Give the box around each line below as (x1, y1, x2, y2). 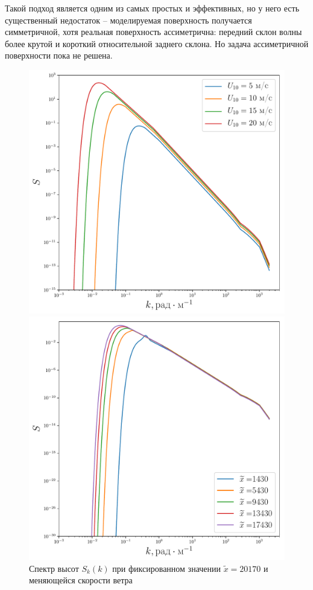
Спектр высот (29, 562, 79, 574)
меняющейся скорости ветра (29, 574, 133, 586)
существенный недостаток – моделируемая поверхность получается (5, 13, 252, 26)
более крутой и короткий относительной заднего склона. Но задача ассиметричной (5, 37, 309, 50)
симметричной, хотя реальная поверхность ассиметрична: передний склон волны (5, 25, 302, 38)
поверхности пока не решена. (5, 49, 113, 62)
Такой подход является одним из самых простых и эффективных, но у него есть (5, 2, 300, 14)
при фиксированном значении (112, 562, 221, 574)
